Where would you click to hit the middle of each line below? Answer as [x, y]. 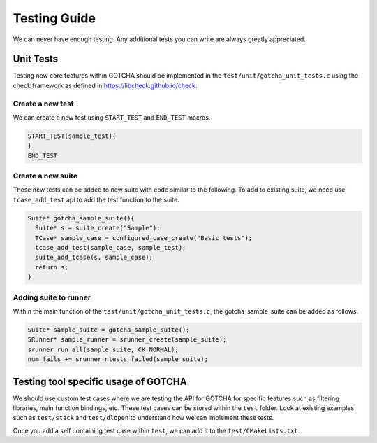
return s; [52, 267]
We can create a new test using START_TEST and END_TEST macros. [112, 117]
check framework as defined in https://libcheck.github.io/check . [105, 85]
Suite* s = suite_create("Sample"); [98, 228]
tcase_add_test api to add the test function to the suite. [96, 199]
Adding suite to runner [52, 297]
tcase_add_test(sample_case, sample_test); [111, 248]
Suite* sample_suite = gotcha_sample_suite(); [109, 330]
